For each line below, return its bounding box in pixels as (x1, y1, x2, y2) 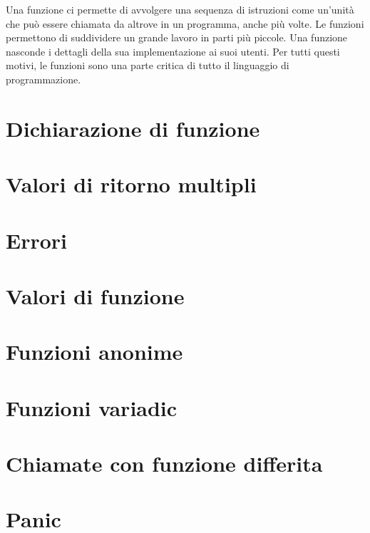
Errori (6, 225, 68, 254)
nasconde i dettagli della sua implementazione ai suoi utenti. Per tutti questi (6, 43, 340, 58)
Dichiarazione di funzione (6, 113, 260, 143)
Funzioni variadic (6, 393, 178, 422)
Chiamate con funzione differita (6, 449, 323, 477)
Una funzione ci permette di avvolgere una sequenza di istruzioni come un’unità (6, 2, 354, 16)
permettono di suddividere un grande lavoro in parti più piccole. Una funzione (6, 30, 348, 45)
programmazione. (6, 71, 81, 86)
